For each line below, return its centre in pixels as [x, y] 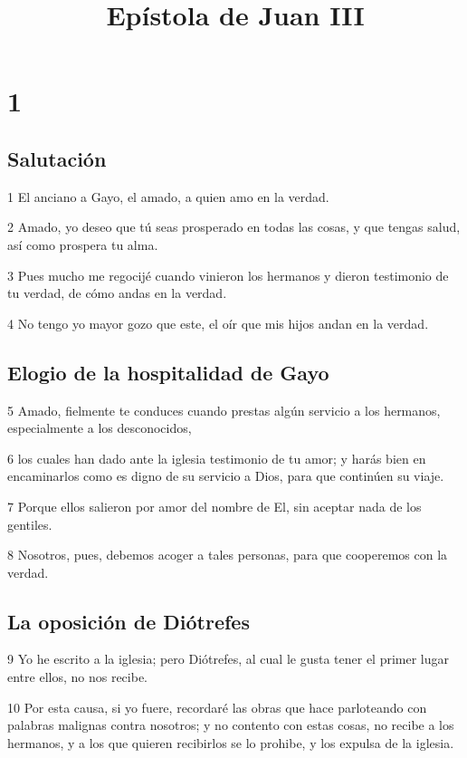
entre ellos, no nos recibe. [77, 677]
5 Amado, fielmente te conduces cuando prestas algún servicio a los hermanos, [224, 410]
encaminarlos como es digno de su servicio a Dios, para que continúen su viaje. [226, 476]
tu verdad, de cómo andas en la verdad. [117, 293]
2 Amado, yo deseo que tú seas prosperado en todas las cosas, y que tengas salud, [234, 227]
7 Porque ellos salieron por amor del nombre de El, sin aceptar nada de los [214, 506]
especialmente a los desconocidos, [100, 428]
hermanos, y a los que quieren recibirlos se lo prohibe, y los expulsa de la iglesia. [231, 742]
